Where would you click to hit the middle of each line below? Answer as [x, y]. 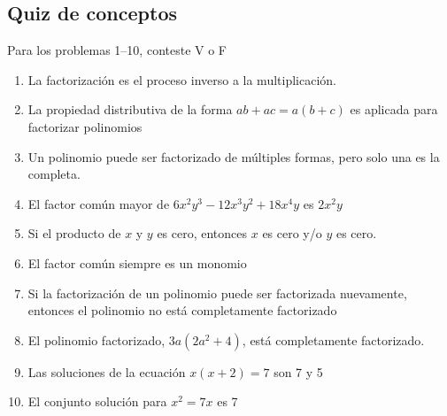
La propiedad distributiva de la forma [130, 109]
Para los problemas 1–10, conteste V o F [117, 50]
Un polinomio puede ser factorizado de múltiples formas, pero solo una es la [234, 156]
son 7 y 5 [298, 371]
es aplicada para [394, 109]
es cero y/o [292, 233]
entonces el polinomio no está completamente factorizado [182, 310]
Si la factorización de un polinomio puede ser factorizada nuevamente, [217, 293]
